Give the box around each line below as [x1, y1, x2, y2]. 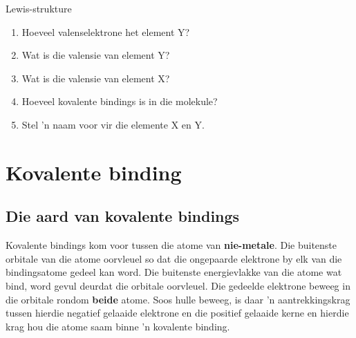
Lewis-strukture [6, 1, 72, 15]
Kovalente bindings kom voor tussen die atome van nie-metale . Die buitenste [6, 238, 337, 252]
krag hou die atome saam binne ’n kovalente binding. [6, 319, 230, 333]
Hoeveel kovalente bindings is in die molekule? [21, 94, 218, 109]
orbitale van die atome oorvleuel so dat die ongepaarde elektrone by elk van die [6, 251, 342, 265]
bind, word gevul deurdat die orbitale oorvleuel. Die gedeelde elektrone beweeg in [6, 278, 350, 292]
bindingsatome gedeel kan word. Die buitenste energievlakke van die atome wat [6, 265, 342, 279]
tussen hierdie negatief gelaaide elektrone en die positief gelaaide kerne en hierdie [6, 306, 349, 320]
